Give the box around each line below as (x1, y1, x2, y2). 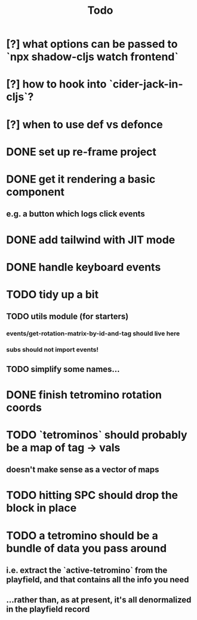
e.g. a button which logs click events (6, 209, 145, 219)
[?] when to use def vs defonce (6, 117, 163, 131)
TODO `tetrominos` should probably (6, 428, 187, 441)
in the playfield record (6, 604, 90, 615)
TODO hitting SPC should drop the (6, 489, 178, 502)
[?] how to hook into (6, 77, 107, 91)
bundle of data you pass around (6, 542, 167, 555)
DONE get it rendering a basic (6, 172, 156, 186)
